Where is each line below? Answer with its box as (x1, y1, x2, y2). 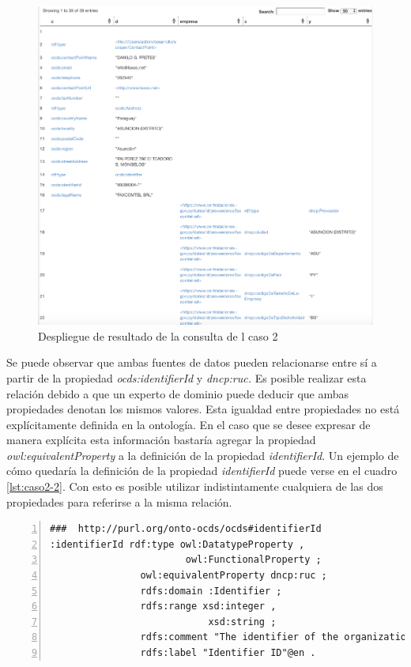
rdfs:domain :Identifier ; (140, 585, 282, 597)
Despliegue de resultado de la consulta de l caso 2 (38, 327, 278, 344)
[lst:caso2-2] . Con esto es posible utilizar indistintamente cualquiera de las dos (6, 478, 383, 495)
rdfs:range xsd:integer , (140, 601, 277, 612)
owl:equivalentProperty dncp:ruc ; (140, 570, 327, 582)
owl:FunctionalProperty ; (185, 554, 322, 566)
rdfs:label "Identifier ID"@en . (140, 647, 316, 658)
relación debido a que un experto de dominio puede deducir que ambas (6, 385, 349, 401)
